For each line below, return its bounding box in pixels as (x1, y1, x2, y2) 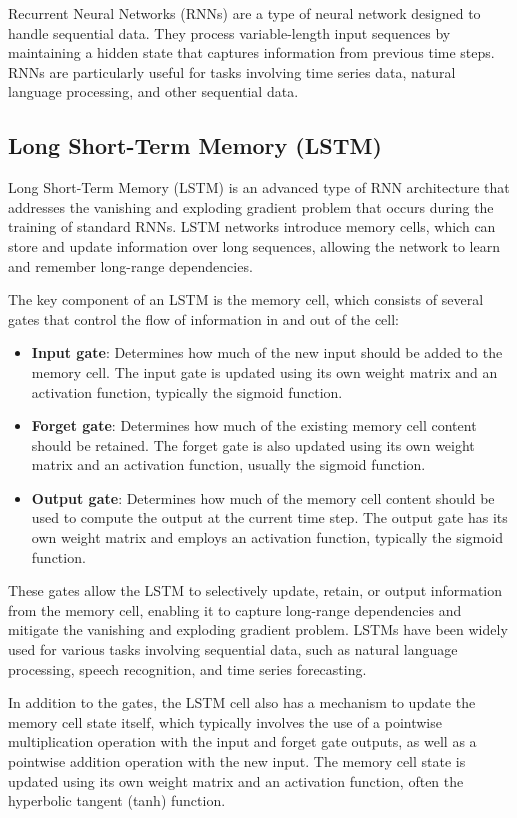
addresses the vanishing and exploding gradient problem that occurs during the (8, 196, 494, 217)
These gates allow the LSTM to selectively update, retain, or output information (8, 580, 503, 601)
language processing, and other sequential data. (8, 81, 299, 102)
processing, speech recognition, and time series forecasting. (8, 658, 367, 679)
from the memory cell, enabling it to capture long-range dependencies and (8, 599, 462, 620)
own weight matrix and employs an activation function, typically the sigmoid (31, 527, 503, 548)
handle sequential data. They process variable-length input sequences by (8, 22, 451, 43)
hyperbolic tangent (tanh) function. (8, 790, 226, 811)
